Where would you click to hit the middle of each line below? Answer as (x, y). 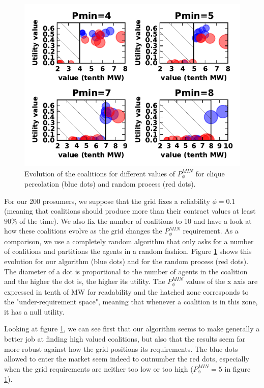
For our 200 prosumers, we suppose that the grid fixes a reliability (107, 201)
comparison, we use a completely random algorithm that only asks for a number (129, 241)
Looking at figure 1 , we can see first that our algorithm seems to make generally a (132, 329)
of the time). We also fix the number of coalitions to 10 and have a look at (136, 221)
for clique (210, 173)
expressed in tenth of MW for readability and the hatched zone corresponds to (126, 291)
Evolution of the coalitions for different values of (100, 173)
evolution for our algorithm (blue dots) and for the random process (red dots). (126, 261)
